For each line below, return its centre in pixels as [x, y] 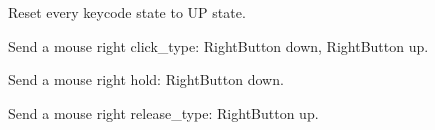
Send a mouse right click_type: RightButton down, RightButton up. [218, 45]
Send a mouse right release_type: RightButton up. [163, 112]
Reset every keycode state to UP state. [127, 12]
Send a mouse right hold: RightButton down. [146, 79]
